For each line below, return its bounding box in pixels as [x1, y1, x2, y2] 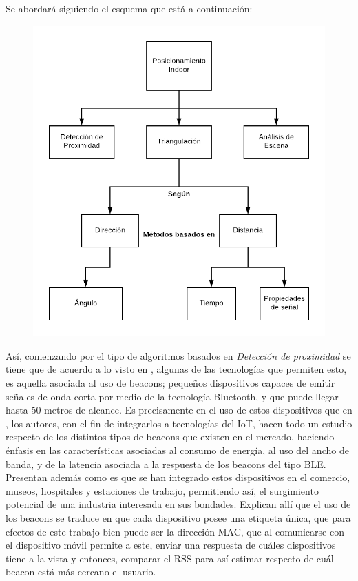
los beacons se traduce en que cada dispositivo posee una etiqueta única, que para [6, 510, 351, 524]
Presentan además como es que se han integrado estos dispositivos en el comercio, [6, 470, 350, 485]
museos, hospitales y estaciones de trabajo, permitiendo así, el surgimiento [6, 483, 319, 498]
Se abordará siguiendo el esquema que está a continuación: [6, 1, 253, 15]
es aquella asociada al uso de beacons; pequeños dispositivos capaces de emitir [6, 376, 335, 390]
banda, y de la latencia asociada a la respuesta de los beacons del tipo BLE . [6, 456, 326, 471]
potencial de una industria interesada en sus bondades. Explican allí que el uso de [6, 497, 351, 511]
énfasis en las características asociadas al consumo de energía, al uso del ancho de [6, 443, 349, 458]
